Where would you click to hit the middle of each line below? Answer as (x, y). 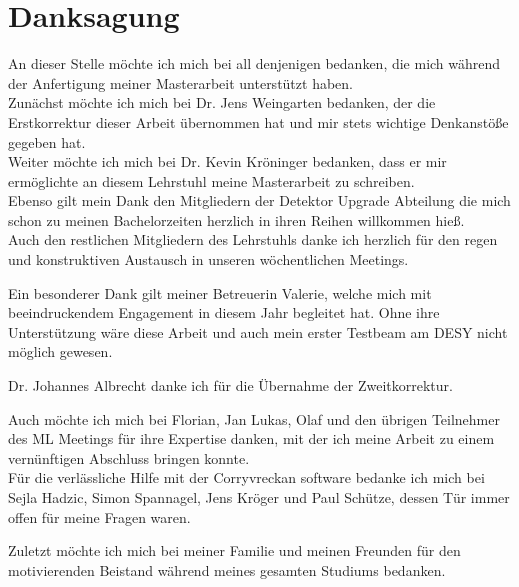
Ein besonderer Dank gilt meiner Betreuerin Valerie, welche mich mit (220, 292)
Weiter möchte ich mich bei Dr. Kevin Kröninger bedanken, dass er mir (227, 161)
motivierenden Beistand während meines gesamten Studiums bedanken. (227, 569)
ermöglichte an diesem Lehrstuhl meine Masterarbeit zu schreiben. (211, 180)
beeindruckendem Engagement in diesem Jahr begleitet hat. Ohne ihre (224, 312)
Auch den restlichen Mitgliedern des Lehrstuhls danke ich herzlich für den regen (253, 239)
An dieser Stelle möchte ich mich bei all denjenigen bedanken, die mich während (254, 63)
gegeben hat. (47, 141)
